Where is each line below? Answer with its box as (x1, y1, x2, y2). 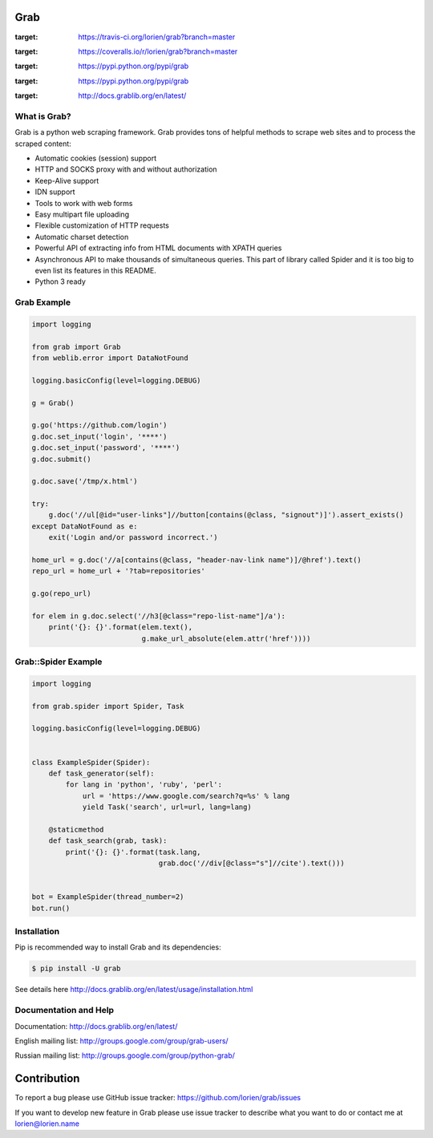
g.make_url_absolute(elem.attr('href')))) (141, 634, 311, 643)
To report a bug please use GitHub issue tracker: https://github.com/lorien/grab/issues (14, 1093, 301, 1103)
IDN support (34, 187, 75, 196)
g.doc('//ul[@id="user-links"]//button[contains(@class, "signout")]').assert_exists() (48, 510, 404, 520)
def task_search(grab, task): (48, 836, 168, 845)
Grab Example (14, 297, 71, 308)
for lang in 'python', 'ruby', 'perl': (65, 780, 222, 789)
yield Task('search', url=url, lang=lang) (82, 803, 252, 812)
